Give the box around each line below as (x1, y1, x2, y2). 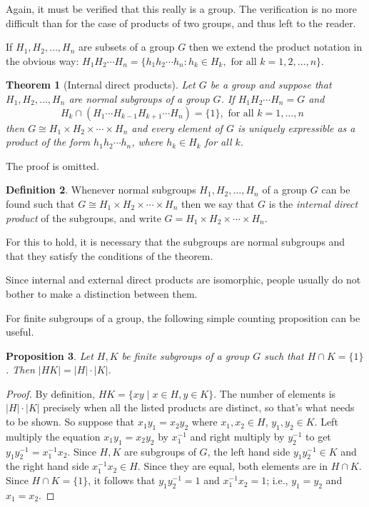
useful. (6, 324, 34, 339)
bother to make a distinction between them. (6, 286, 198, 301)
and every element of (131, 120, 223, 135)
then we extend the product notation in (188, 39, 363, 54)
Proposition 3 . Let (6, 348, 93, 363)
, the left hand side (207, 443, 290, 458)
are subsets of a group (79, 39, 175, 54)
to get (305, 428, 331, 443)
